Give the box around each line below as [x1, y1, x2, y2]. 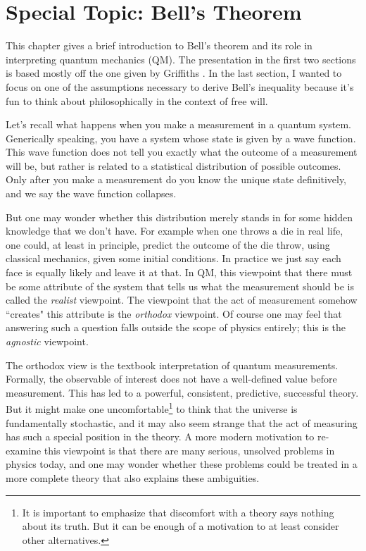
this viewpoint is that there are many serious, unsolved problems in [44, 442, 335, 457]
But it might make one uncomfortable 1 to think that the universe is [6, 400, 298, 416]
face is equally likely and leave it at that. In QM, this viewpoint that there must [6, 265, 353, 280]
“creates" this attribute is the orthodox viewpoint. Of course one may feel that [6, 306, 342, 321]
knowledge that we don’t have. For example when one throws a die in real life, [6, 223, 343, 238]
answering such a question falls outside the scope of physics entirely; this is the [6, 320, 346, 335]
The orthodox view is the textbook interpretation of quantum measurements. [6, 357, 339, 372]
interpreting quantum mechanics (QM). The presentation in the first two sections [6, 51, 356, 66]
